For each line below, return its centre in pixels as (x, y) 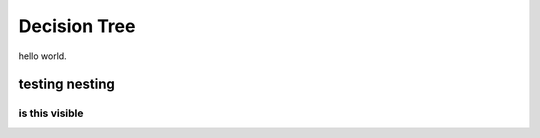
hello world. (42, 56)
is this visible (51, 113)
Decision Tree (77, 26)
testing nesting (66, 84)
